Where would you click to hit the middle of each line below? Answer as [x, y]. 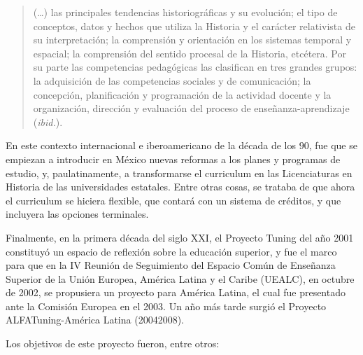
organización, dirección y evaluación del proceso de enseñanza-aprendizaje [191, 108]
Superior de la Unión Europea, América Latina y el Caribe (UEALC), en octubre [180, 278]
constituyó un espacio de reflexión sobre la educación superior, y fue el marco [171, 251]
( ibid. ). [48, 121]
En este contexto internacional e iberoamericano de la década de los [151, 145]
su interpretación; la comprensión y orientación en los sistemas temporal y [192, 40]
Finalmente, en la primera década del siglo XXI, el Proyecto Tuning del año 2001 [180, 237]
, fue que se [333, 145]
